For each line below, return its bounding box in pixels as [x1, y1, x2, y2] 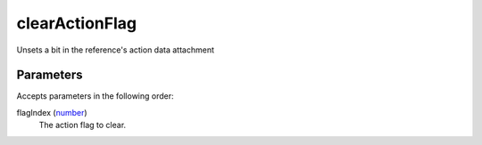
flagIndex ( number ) [16, 107, 88, 117]
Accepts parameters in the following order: [16, 91, 174, 101]
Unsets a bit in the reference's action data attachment [16, 44, 214, 55]
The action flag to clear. [38, 120, 127, 131]
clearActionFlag [16, 13, 137, 33]
